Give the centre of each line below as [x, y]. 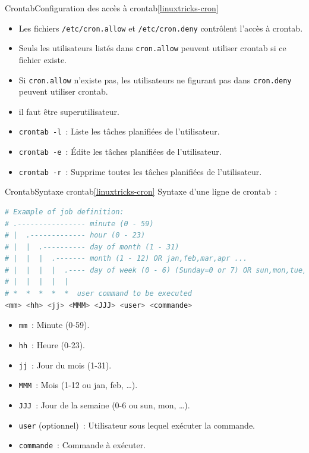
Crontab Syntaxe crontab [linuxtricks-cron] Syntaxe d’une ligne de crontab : [141, 191]
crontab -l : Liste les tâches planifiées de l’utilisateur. [119, 131]
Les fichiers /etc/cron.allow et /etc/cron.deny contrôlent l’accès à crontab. [161, 28]
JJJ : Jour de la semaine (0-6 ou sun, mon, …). [104, 404]
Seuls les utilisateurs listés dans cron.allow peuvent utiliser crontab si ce [152, 48]
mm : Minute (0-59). [54, 325]
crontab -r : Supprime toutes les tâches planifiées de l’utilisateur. [140, 171]
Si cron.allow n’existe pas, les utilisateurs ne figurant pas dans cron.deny [155, 79]
